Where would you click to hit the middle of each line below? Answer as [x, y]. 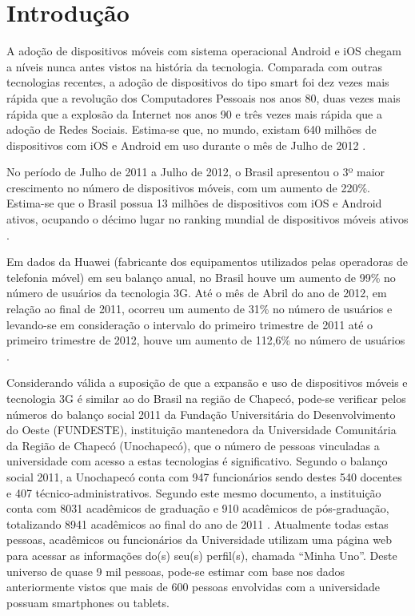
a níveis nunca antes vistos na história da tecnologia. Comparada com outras [194, 66]
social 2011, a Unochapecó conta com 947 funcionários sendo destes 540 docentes [204, 476]
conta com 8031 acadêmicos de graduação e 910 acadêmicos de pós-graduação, [198, 508]
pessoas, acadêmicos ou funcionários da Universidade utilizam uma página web [199, 540]
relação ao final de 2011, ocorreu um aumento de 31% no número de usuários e [200, 309]
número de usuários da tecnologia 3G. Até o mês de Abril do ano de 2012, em [197, 293]
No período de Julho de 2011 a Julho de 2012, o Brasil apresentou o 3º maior [196, 172]
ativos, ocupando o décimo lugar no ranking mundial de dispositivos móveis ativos [207, 219]
